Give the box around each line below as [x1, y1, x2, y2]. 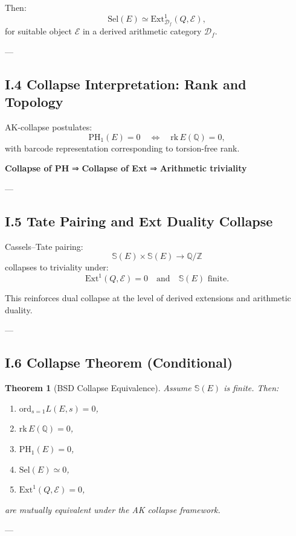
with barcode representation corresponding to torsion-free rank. [5, 141, 240, 154]
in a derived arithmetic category [82, 25, 202, 37]
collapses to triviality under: [5, 261, 109, 273]
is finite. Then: [224, 381, 279, 394]
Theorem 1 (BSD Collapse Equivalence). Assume [5, 381, 191, 394]
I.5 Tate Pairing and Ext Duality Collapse [5, 211, 273, 230]
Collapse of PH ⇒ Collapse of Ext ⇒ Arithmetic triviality [5, 162, 247, 174]
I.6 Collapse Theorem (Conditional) [5, 353, 233, 372]
